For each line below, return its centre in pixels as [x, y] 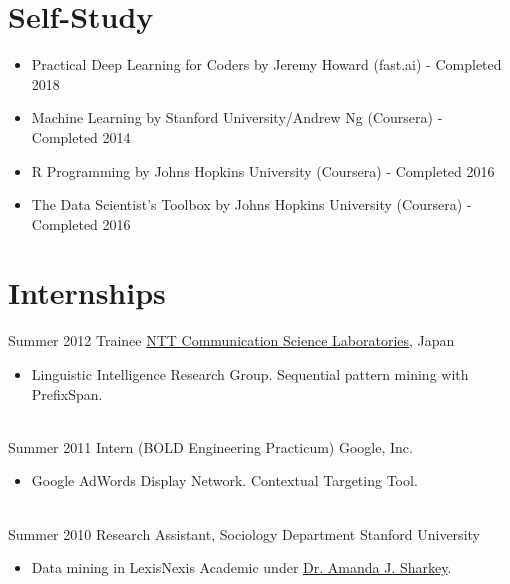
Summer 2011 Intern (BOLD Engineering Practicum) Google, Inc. [210, 446]
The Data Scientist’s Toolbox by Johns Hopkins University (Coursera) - [251, 204]
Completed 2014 [81, 136]
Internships [87, 292]
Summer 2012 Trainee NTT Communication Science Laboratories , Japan [231, 340]
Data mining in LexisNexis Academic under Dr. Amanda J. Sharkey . [241, 567]
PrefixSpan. [67, 393]
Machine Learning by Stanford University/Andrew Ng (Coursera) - [237, 117]
